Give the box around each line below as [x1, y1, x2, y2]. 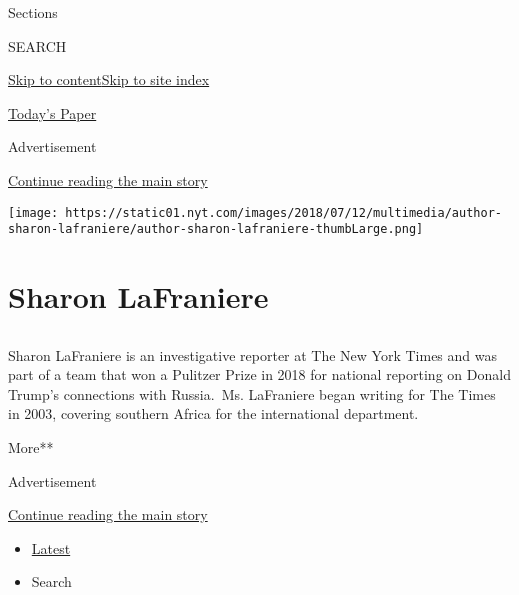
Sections [8, 2, 58, 22]
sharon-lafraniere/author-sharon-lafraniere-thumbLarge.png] [8, 222, 424, 237]
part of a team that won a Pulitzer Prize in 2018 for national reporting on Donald [8, 364, 511, 385]
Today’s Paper [8, 102, 97, 123]
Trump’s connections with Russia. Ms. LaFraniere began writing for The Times [8, 383, 496, 404]
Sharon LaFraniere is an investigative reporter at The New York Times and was [8, 344, 498, 365]
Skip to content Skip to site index [8, 69, 210, 90]
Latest [31, 537, 71, 558]
